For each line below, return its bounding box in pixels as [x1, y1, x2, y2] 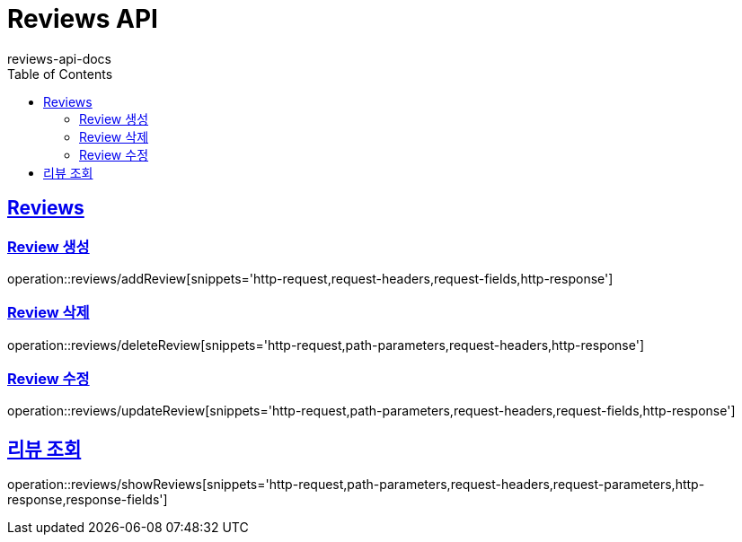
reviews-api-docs [7, 50, 111, 66]
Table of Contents [7, 66, 113, 82]
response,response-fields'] [7, 492, 168, 508]
